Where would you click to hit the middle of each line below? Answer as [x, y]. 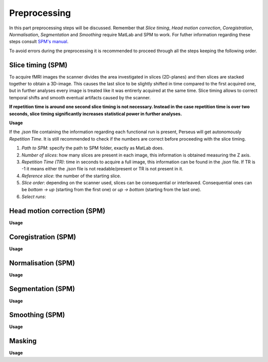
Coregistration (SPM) [43, 237]
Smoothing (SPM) [37, 315]
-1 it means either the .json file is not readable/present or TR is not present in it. [102, 169]
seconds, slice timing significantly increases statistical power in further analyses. [96, 114]
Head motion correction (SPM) [57, 211]
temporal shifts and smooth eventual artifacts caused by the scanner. [80, 97]
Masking [23, 341]
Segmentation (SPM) [42, 289]
